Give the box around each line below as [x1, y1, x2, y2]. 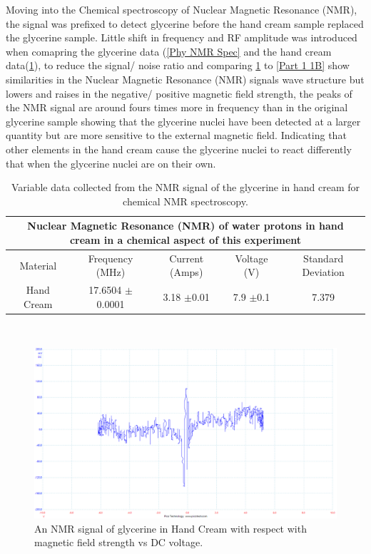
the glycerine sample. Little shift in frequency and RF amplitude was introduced [6, 30, 357, 45]
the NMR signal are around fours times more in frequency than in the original [6, 100, 348, 115]
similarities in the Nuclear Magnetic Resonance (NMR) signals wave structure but [6, 71, 365, 86]
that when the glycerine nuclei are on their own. [6, 155, 216, 170]
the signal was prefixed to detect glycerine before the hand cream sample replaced [6, 16, 364, 31]
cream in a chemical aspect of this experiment [69, 232, 302, 247]
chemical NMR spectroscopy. [123, 193, 248, 208]
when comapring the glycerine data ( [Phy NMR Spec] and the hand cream [6, 43, 332, 58]
